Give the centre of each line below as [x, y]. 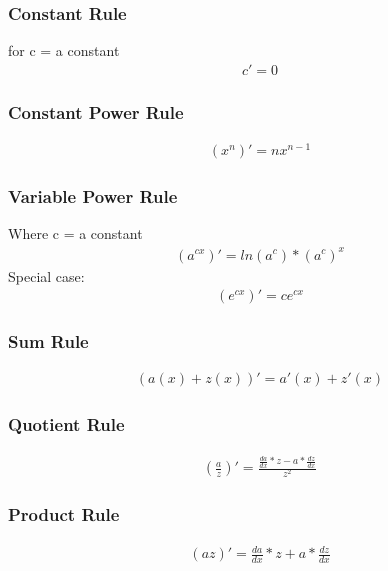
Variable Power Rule [93, 196]
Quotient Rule [66, 424]
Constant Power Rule [96, 111]
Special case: [46, 275]
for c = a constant [64, 50]
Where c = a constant [75, 233]
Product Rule [64, 514]
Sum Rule [48, 341]
